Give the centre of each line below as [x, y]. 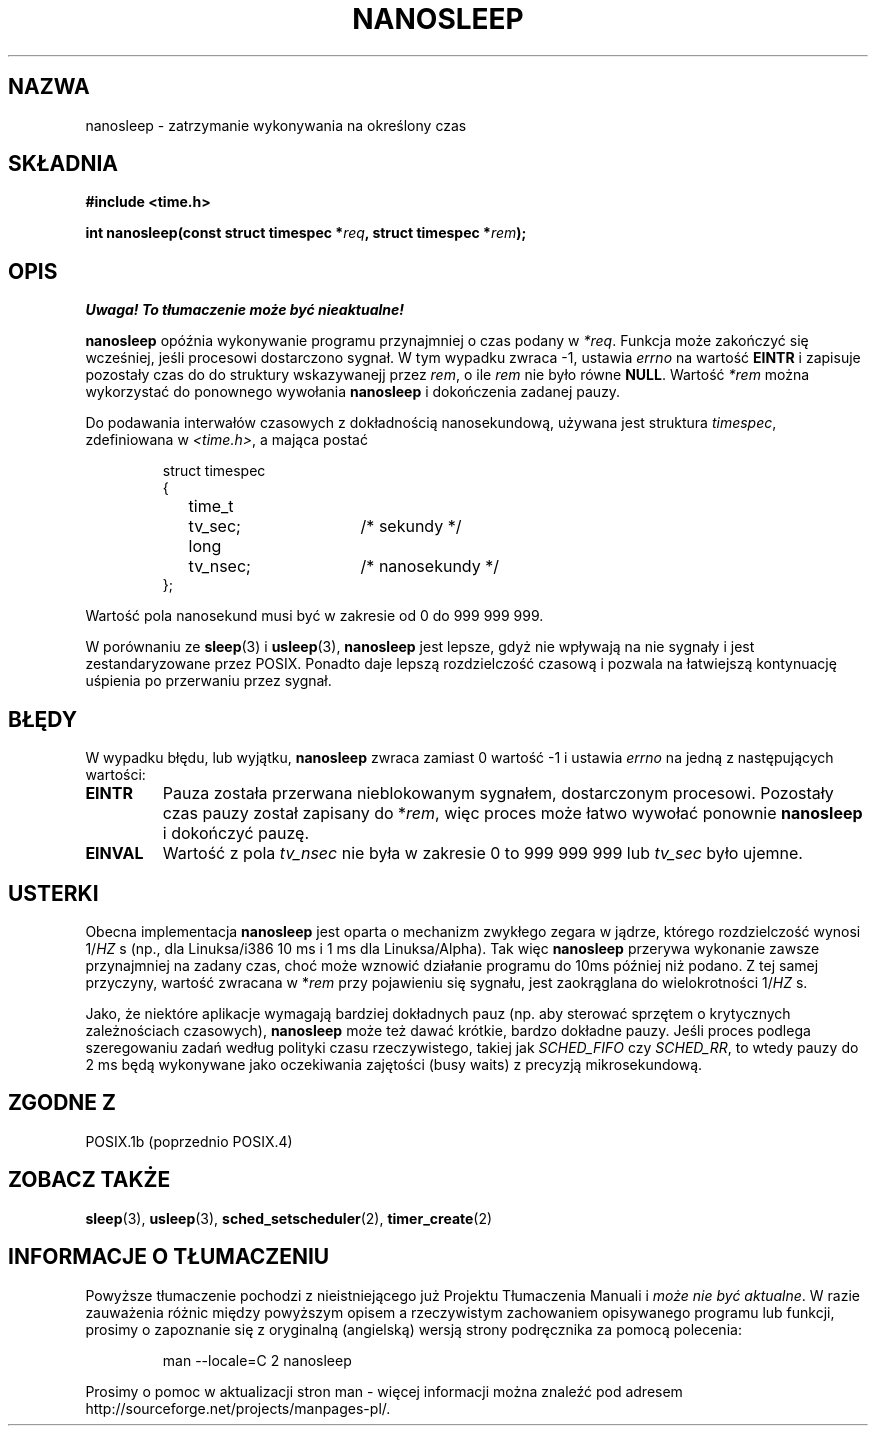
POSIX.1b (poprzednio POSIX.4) [189, 1141]
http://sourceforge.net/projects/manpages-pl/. [238, 1408]
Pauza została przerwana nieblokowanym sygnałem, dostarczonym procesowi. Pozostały [498, 793]
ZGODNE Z [62, 1103]
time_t [211, 506]
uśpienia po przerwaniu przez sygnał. [208, 681]
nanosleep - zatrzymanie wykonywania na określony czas [276, 125]
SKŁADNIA [63, 164]
